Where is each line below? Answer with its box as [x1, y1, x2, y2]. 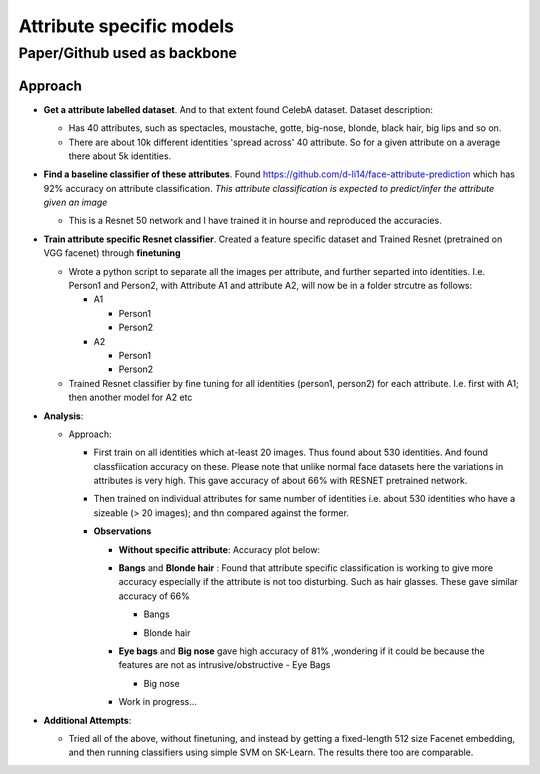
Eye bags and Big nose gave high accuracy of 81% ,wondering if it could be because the [118, 645, 485, 657]
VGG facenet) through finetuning [43, 247, 181, 259]
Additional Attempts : [43, 714, 132, 726]
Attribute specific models [18, 15, 235, 37]
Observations [93, 525, 152, 537]
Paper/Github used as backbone [18, 44, 237, 62]
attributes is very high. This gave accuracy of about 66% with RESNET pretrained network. [93, 475, 468, 487]
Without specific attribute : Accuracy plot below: [118, 543, 320, 555]
